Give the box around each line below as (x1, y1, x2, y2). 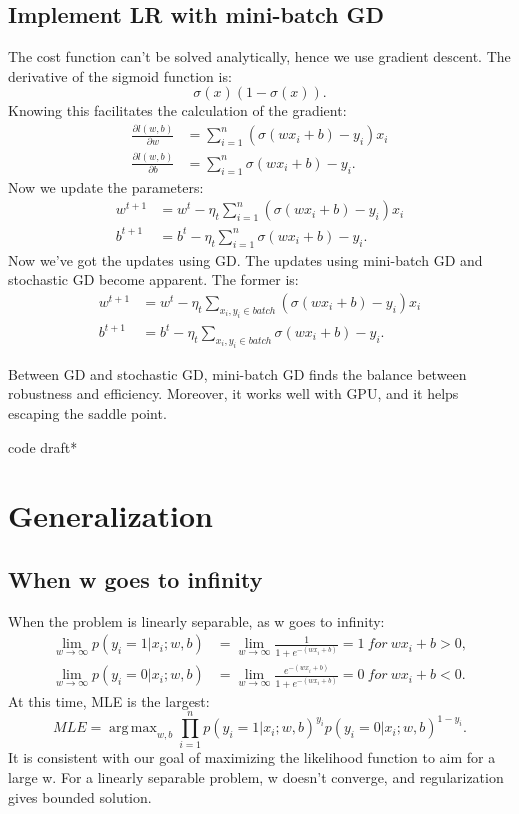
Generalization (8, 495, 213, 536)
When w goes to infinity (8, 563, 263, 594)
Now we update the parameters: (8, 176, 204, 197)
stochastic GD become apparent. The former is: (8, 269, 299, 290)
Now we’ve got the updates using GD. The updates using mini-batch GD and (8, 249, 483, 270)
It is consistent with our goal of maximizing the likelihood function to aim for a (8, 747, 496, 768)
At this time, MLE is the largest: (8, 690, 210, 711)
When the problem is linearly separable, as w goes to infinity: (8, 610, 385, 631)
